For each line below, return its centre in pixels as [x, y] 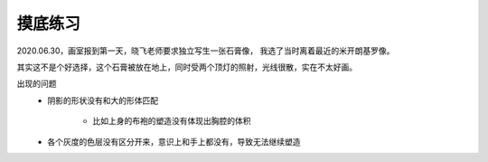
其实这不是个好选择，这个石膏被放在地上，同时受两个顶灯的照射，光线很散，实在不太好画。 [187, 67]
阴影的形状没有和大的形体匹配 [103, 100]
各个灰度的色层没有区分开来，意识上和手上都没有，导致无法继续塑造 [174, 141]
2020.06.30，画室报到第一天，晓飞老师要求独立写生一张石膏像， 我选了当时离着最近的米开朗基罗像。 [206, 51]
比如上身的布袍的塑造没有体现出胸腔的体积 [172, 121]
